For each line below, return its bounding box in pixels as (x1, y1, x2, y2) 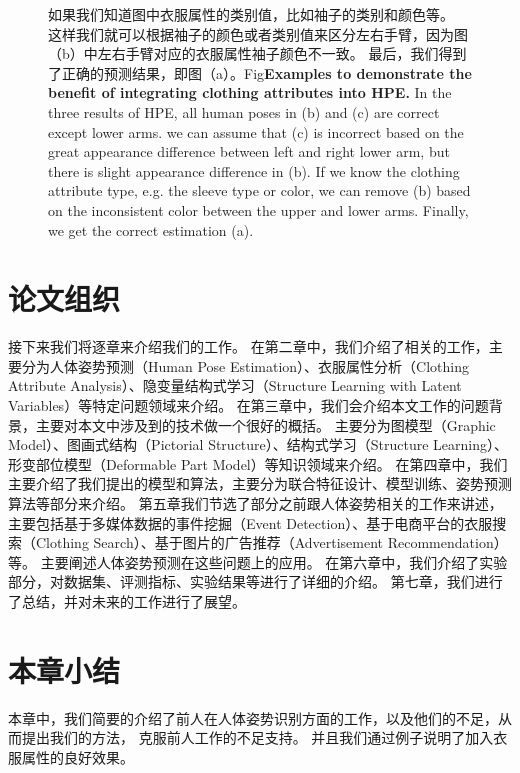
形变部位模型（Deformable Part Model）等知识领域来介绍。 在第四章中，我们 (8, 453, 508, 474)
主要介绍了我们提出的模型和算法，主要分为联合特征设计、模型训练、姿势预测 (8, 473, 512, 494)
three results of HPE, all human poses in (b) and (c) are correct (48, 101, 440, 122)
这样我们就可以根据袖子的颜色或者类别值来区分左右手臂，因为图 (48, 23, 468, 44)
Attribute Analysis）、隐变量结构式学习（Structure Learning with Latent (8, 375, 462, 396)
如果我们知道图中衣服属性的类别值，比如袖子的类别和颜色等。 (48, 4, 454, 24)
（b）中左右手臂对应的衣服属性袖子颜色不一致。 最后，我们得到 (48, 43, 467, 64)
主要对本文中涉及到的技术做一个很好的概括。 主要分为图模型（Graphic (35, 414, 496, 435)
